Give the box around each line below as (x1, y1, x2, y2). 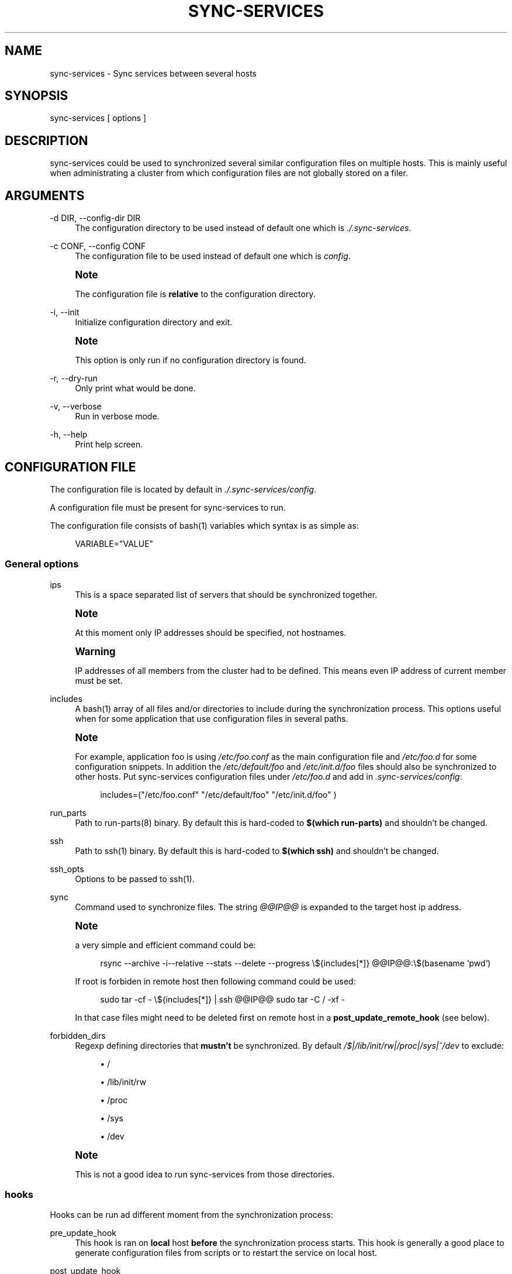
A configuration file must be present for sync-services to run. (50, 502, 286, 512)
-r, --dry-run (50, 373, 98, 384)
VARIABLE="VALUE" (75, 538, 154, 549)
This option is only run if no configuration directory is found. (75, 355, 306, 366)
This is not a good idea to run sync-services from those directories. (75, 1169, 335, 1179)
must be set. (75, 675, 123, 686)
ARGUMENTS (5, 188, 85, 203)
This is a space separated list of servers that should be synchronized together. (75, 589, 378, 600)
